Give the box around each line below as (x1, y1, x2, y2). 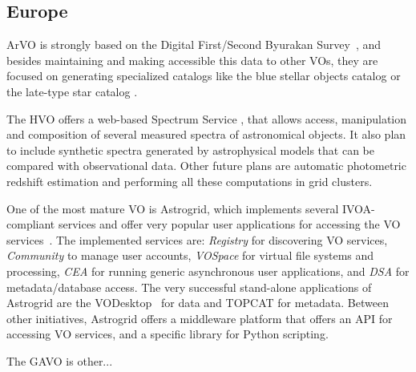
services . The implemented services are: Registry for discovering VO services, (6, 231, 388, 248)
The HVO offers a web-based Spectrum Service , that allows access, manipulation (6, 110, 407, 127)
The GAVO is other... (6, 352, 113, 369)
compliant (6, 216, 55, 232)
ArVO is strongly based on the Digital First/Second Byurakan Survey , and (6, 36, 382, 53)
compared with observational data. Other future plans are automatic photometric (6, 157, 406, 174)
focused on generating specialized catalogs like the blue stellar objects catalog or (6, 67, 401, 84)
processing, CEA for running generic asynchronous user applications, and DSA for (6, 262, 410, 279)
